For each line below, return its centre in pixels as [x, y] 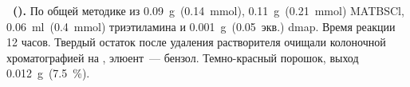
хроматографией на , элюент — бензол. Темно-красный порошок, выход [183, 57]
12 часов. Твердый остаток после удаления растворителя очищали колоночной [196, 42]
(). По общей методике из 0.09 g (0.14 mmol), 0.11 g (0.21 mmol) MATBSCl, [209, 10]
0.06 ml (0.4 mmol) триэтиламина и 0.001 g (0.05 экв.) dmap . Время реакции [201, 26]
